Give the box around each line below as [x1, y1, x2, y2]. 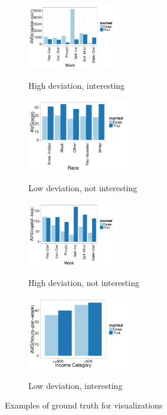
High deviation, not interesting [28, 276, 139, 289]
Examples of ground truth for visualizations [5, 399, 163, 411]
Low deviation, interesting [28, 379, 123, 391]
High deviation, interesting [28, 79, 125, 91]
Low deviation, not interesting [28, 182, 137, 194]
